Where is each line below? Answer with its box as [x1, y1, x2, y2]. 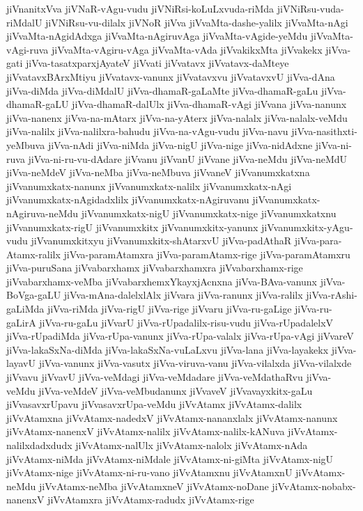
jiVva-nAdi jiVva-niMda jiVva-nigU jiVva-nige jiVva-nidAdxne [47, 137, 313, 152]
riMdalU [6, 15, 43, 29]
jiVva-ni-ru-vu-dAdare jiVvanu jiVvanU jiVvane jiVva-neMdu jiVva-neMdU [28, 151, 348, 166]
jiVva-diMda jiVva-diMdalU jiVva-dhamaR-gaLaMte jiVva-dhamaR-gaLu [6, 83, 318, 97]
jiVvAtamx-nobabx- [272, 478, 356, 493]
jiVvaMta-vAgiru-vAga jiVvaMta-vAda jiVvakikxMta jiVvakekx [51, 42, 323, 56]
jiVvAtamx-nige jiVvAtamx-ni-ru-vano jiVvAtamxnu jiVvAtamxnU [6, 465, 293, 480]
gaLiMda [6, 301, 45, 316]
